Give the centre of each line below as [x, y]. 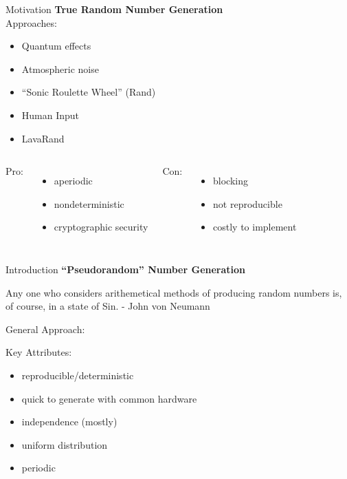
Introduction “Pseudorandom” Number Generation [126, 269]
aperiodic [73, 181]
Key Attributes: [39, 352]
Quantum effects [56, 46]
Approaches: [31, 22]
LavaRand [43, 138]
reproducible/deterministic [78, 375]
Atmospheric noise [60, 68]
